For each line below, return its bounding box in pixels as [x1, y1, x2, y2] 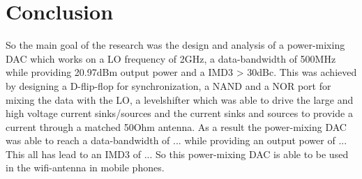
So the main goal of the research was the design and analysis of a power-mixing [6, 38, 345, 52]
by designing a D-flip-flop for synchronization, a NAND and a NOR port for [6, 78, 331, 93]
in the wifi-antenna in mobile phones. [6, 160, 165, 175]
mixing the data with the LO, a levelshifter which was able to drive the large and [6, 92, 354, 107]
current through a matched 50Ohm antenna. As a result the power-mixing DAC [6, 119, 347, 134]
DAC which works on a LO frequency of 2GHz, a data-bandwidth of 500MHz [6, 51, 336, 65]
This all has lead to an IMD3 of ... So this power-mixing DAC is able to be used [6, 146, 349, 161]
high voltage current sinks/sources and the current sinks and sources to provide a [6, 106, 353, 120]
